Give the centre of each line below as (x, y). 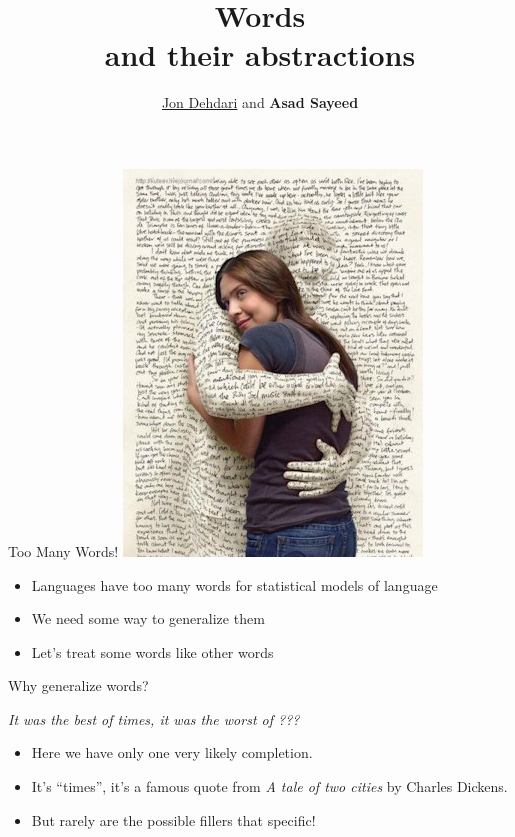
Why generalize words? (78, 685)
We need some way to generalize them (148, 618)
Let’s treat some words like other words (152, 651)
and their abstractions (260, 54)
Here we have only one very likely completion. (172, 752)
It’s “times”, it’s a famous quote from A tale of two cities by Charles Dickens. (269, 786)
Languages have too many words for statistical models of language (234, 584)
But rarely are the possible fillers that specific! (173, 819)
